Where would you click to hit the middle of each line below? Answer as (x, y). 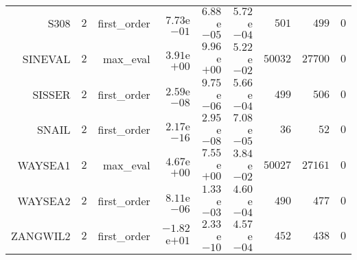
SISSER (51, 94)
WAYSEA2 (44, 201)
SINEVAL (46, 59)
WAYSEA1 (44, 165)
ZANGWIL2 (41, 236)
